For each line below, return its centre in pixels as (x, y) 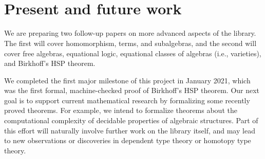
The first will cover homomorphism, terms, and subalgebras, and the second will (130, 43)
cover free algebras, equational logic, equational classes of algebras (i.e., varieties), (133, 53)
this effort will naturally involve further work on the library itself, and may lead (130, 130)
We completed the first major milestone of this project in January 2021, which (127, 80)
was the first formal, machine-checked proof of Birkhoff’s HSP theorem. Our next (132, 90)
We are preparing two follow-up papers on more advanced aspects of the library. (130, 33)
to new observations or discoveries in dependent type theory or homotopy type (128, 140)
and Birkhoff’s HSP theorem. (50, 63)
